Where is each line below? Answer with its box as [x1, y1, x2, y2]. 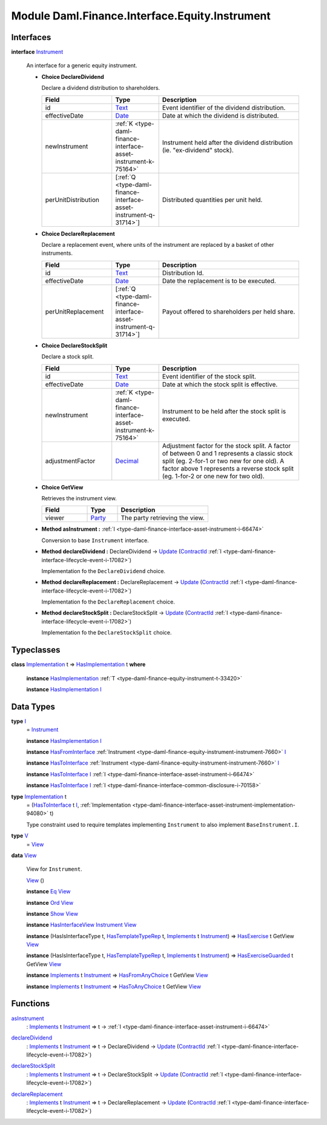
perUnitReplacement [45, 307, 104, 315]
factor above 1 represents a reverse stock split [162, 464, 294, 472]
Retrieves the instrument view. [41, 494, 117, 502]
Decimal [115, 457, 139, 465]
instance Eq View [26, 888, 71, 895]
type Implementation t [11, 793, 67, 800]
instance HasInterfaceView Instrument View [26, 921, 137, 929]
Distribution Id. [162, 269, 204, 277]
